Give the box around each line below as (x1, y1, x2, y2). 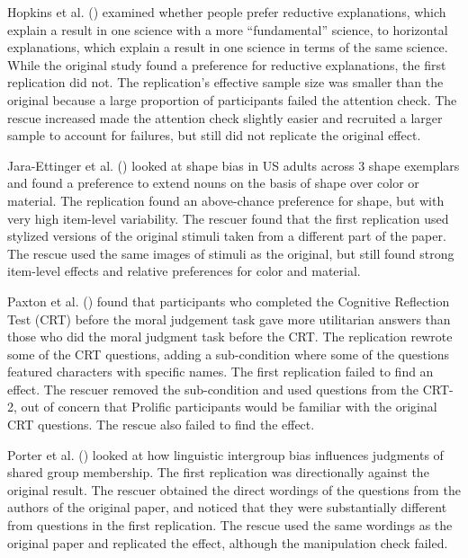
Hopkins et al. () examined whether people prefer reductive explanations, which (7, 3, 446, 21)
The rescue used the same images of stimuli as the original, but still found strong (7, 244, 454, 262)
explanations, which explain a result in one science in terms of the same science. (7, 38, 448, 57)
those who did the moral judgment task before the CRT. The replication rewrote (7, 327, 453, 346)
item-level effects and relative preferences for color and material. (7, 261, 361, 280)
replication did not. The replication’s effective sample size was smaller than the (7, 73, 444, 92)
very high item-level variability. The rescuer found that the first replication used (7, 208, 449, 227)
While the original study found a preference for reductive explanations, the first (7, 55, 446, 74)
